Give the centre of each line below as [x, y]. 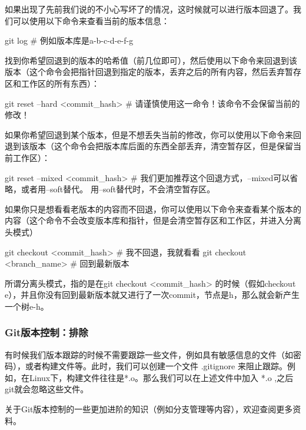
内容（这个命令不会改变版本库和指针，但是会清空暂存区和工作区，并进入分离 [153, 220]
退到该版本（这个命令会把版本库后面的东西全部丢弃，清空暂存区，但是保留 [149, 146]
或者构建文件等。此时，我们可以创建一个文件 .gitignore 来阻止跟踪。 [156, 366]
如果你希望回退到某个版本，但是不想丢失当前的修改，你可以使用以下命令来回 [153, 134]
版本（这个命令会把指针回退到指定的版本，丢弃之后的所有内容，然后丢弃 [145, 72]
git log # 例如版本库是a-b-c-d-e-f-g [69, 40]
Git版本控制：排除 [46, 332]
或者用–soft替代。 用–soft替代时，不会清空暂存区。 [118, 189]
